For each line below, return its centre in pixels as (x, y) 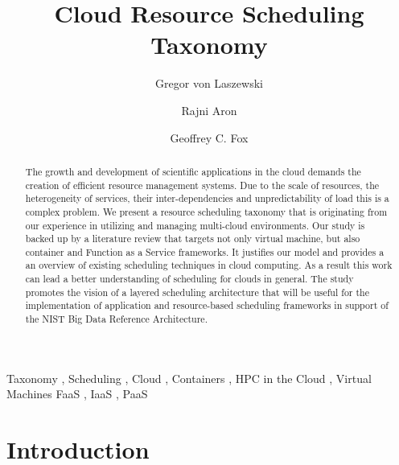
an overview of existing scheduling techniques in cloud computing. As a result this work (209, 265)
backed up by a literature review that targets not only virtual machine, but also (193, 239)
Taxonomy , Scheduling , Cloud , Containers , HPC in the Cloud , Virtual (189, 378)
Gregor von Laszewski (209, 83)
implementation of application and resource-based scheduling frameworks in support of (207, 305)
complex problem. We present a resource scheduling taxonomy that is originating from (206, 211)
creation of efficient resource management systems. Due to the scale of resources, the (202, 185)
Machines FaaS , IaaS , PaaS (77, 394)
